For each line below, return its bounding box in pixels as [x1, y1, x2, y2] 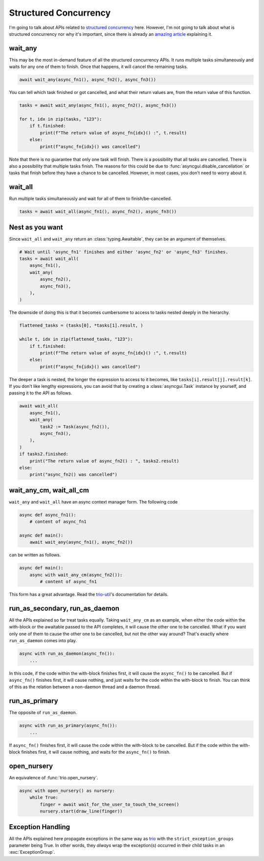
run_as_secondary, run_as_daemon [9, 604, 120, 612]
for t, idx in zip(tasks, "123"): [19, 116, 102, 122]
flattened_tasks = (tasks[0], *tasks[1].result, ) [19, 323, 144, 328]
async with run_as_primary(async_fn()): [19, 723, 117, 728]
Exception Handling [9, 823, 70, 831]
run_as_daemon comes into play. [9, 638, 77, 644]
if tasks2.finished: [19, 451, 68, 457]
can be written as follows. [9, 552, 61, 558]
